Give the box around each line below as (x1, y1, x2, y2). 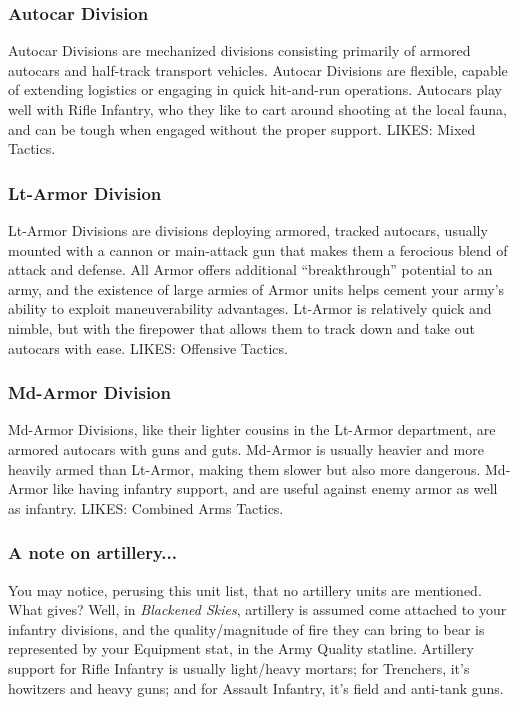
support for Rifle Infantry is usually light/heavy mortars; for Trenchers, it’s (8, 657, 470, 678)
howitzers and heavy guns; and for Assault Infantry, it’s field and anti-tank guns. (8, 677, 504, 698)
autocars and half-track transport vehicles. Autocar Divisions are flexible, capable (8, 59, 508, 80)
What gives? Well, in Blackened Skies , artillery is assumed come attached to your (8, 599, 507, 620)
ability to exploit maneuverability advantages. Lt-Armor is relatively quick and (8, 298, 492, 319)
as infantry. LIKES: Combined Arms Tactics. (8, 497, 284, 518)
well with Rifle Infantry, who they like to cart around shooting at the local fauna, (8, 99, 507, 119)
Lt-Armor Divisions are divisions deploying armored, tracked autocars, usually (8, 220, 488, 240)
